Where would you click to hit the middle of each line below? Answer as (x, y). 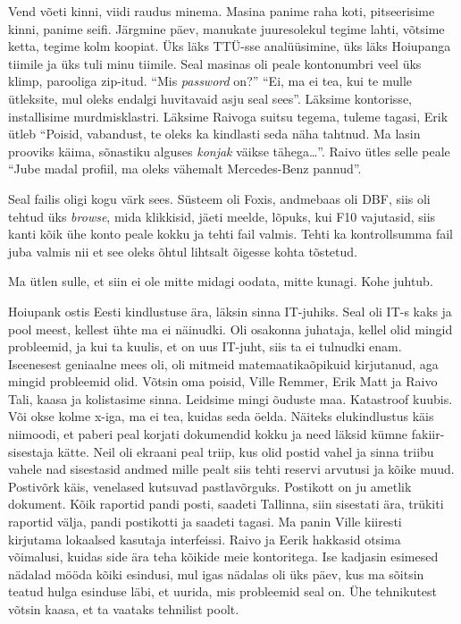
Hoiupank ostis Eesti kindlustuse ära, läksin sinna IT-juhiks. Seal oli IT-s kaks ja (230, 311)
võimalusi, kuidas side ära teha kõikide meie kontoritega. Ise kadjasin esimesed (223, 557)
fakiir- (428, 434)
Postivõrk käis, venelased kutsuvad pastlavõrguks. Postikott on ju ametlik (210, 486)
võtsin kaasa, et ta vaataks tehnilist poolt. (124, 609)
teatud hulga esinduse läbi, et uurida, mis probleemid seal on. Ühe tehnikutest (222, 591)
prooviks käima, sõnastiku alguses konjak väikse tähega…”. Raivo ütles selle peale (229, 151)
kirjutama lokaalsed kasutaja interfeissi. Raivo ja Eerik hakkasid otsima (205, 539)
